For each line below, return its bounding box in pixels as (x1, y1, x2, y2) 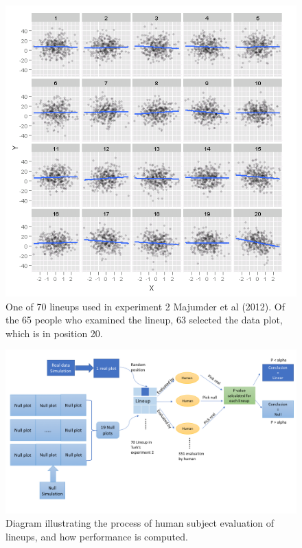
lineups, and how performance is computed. (5, 529, 188, 544)
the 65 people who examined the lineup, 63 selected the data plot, (5, 312, 283, 327)
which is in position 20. (5, 326, 103, 340)
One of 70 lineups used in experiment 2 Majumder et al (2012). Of (5, 299, 286, 313)
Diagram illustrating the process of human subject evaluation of (5, 516, 275, 530)
